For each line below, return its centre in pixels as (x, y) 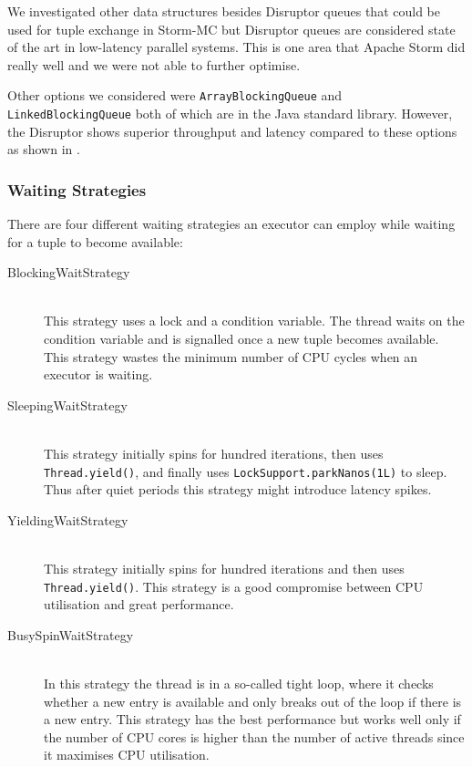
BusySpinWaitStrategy (71, 634)
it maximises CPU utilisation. (127, 755)
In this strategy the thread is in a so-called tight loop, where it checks (239, 684)
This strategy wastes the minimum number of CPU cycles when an (231, 356)
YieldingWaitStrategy (68, 519)
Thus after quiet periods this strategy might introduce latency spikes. (238, 489)
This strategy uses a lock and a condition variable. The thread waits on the (254, 321)
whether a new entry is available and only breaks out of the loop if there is (253, 701)
